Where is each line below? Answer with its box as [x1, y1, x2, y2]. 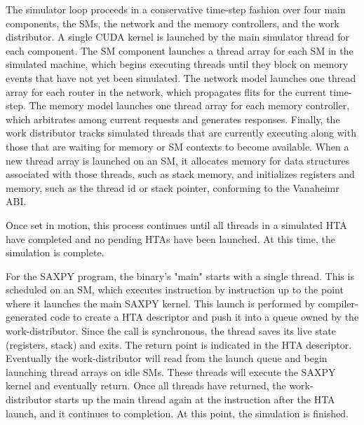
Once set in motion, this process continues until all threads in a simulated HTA [6, 217, 347, 232]
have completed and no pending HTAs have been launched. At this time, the [6, 231, 335, 246]
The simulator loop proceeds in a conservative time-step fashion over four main [6, 2, 346, 16]
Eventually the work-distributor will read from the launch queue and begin [6, 351, 328, 365]
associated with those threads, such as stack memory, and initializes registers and [6, 167, 355, 181]
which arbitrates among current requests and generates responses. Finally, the [6, 111, 340, 126]
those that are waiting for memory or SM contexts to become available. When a [6, 139, 349, 153]
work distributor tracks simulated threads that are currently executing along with [6, 125, 356, 140]
